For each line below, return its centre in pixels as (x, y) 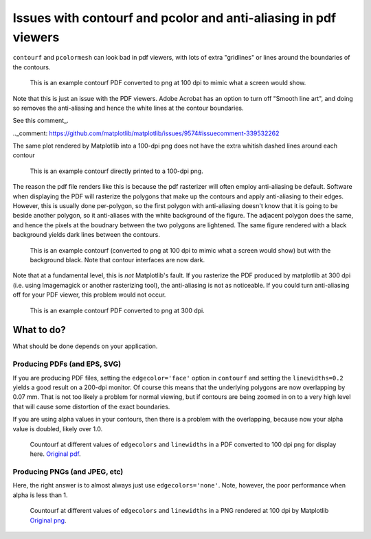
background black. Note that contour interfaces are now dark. (117, 260)
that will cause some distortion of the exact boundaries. (91, 406)
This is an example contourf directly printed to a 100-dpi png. (116, 171)
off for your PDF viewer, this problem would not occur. (89, 295)
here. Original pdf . (56, 454)
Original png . (48, 520)
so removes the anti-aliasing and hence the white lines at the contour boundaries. (128, 108)
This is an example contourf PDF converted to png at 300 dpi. (117, 310)
